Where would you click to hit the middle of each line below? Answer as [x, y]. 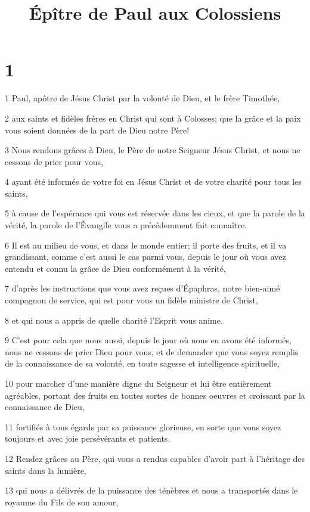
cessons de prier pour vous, [54, 161]
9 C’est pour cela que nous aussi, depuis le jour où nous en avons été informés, [148, 340]
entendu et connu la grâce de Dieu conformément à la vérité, [115, 268]
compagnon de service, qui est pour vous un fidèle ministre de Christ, [131, 300]
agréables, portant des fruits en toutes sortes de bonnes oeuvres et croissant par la [155, 395]
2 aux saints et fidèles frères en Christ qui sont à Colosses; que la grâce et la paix [153, 118]
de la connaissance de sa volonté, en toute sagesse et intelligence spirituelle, [142, 363]
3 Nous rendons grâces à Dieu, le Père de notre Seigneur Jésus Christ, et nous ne [153, 150]
